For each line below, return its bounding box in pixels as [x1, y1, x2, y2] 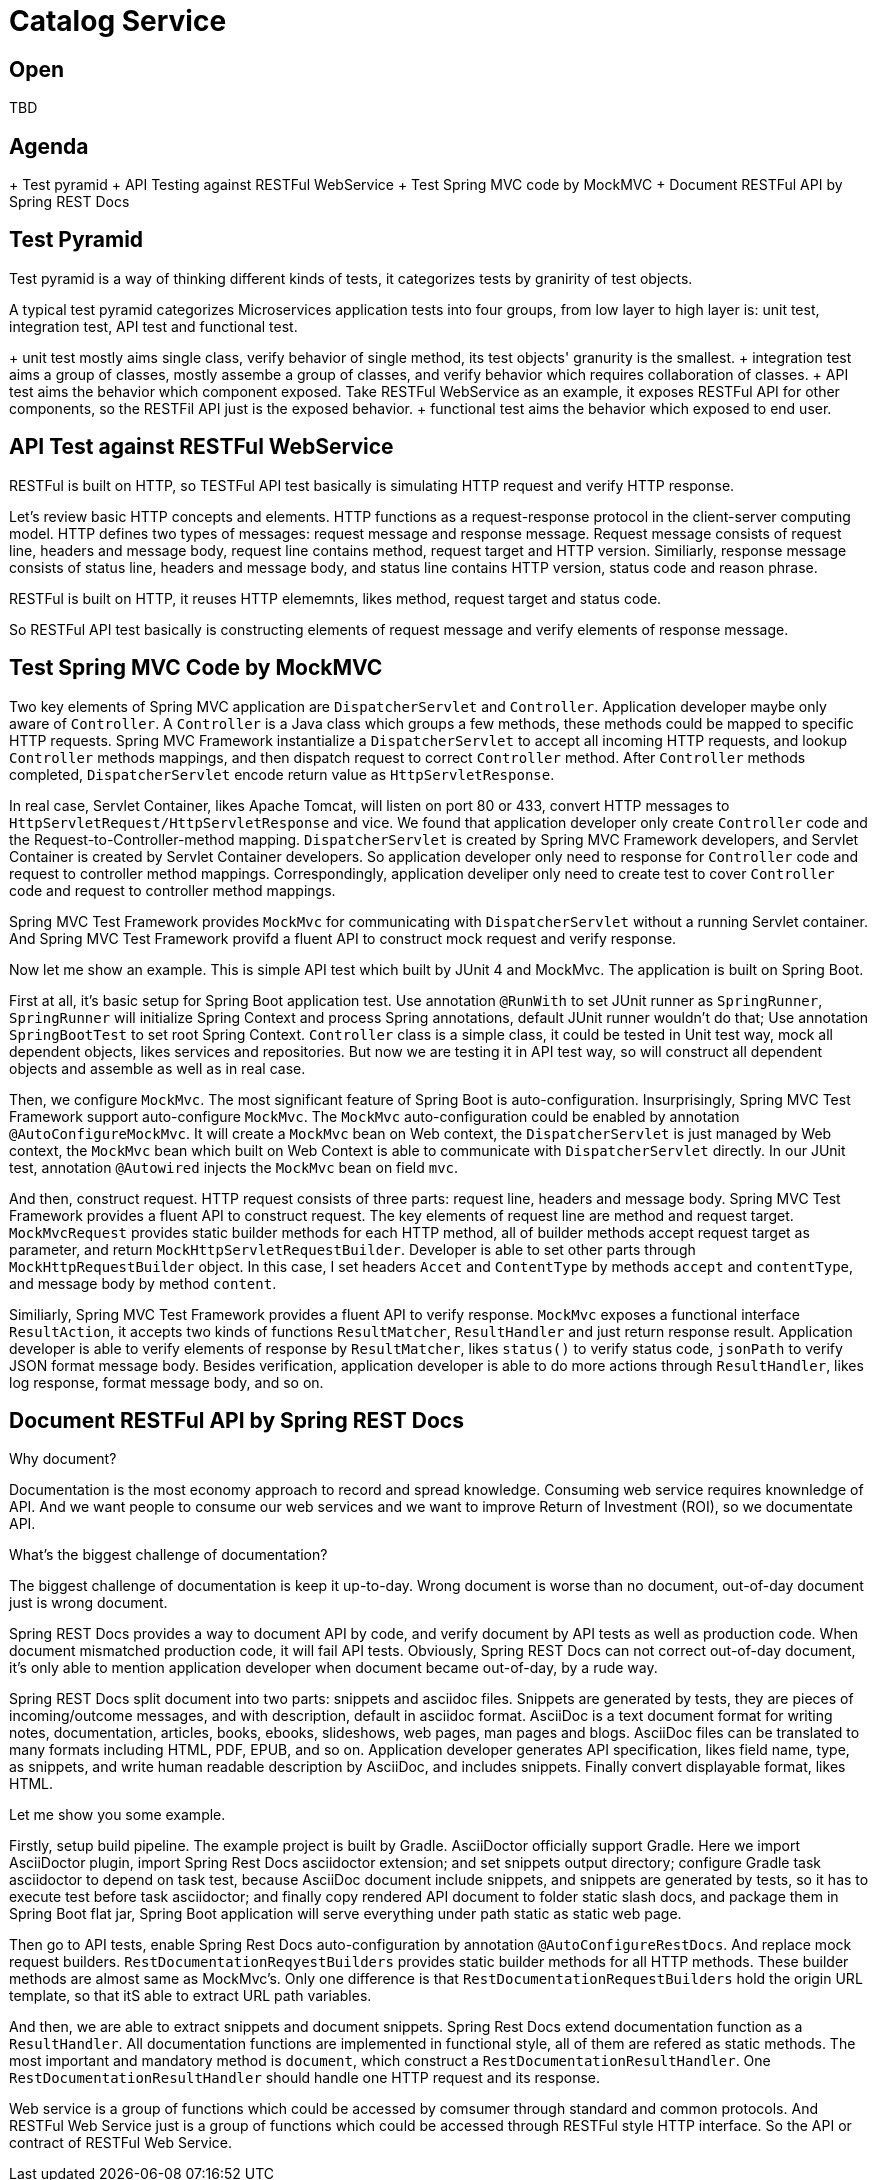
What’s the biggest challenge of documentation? [9, 1546, 328, 1564]
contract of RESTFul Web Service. [9, 2134, 233, 2152]
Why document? [9, 1450, 117, 1468]
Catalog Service [9, 4, 227, 38]
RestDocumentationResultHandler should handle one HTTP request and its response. [9, 2069, 600, 2087]
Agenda [9, 133, 89, 159]
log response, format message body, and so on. [9, 1373, 324, 1391]
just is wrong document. [9, 1594, 168, 1612]
